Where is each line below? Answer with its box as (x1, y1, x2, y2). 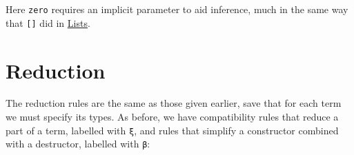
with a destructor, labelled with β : (6, 136, 150, 151)
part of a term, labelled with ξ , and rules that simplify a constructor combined (6, 123, 339, 137)
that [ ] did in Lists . (6, 15, 90, 30)
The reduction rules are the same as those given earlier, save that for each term (6, 96, 342, 110)
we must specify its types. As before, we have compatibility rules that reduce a (6, 110, 339, 124)
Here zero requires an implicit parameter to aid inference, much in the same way (6, 2, 348, 16)
